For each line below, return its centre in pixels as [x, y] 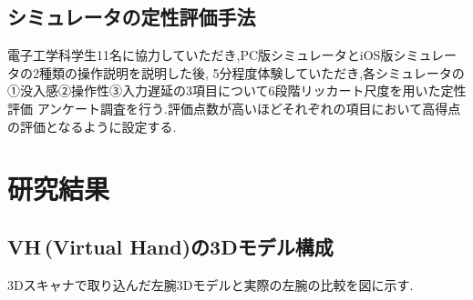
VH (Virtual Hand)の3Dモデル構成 [170, 246]
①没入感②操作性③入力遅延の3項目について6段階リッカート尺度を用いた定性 [237, 90]
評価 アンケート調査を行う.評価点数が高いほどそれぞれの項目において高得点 [234, 108]
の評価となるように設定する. [92, 126]
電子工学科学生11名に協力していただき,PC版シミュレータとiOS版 [201, 55]
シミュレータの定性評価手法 [132, 17]
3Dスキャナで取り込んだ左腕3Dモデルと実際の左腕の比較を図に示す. [211, 284]
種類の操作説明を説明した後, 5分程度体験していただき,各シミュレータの [252, 72]
